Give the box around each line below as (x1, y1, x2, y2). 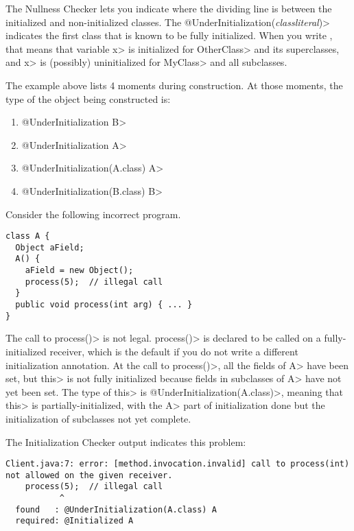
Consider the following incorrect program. (5, 206, 181, 221)
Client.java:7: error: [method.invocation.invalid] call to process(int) (5, 459, 350, 469)
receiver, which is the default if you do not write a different (49, 344, 298, 358)
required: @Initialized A (15, 516, 134, 526)
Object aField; (15, 242, 84, 252)
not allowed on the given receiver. (5, 470, 173, 480)
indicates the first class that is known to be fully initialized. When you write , (5, 28, 333, 43)
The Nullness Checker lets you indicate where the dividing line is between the (5, 1, 332, 15)
